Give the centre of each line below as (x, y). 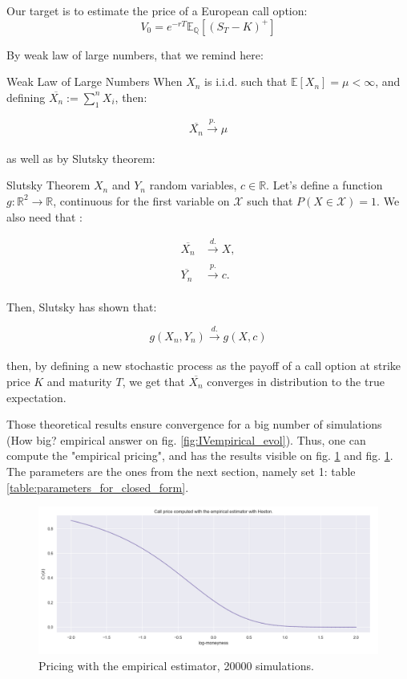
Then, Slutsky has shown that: (82, 306)
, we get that (153, 381)
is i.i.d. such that (246, 81)
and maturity (79, 381)
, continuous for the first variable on (141, 200)
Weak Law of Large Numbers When (95, 81)
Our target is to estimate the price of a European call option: (157, 10)
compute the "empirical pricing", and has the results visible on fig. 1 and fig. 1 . (200, 455)
